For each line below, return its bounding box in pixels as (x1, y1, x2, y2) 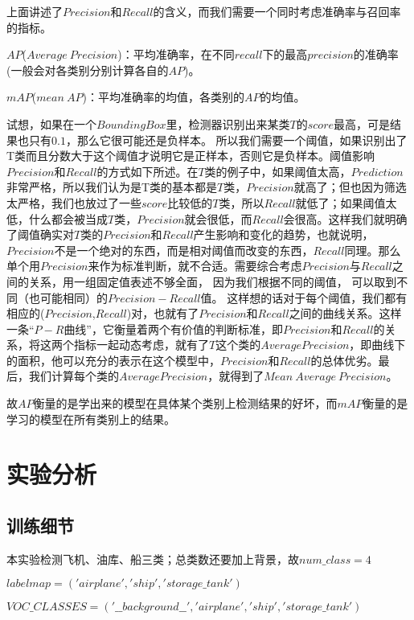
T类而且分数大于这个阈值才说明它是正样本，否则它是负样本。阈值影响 (6, 147, 375, 164)
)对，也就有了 (126, 305, 199, 322)
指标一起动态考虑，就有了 (73, 336, 209, 353)
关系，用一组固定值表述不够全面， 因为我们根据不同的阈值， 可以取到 (28, 273, 397, 289)
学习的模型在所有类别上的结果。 (6, 410, 175, 427)
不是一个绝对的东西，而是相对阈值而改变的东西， (54, 241, 314, 258)
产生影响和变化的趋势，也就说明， (193, 226, 374, 243)
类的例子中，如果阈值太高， (204, 162, 351, 179)
